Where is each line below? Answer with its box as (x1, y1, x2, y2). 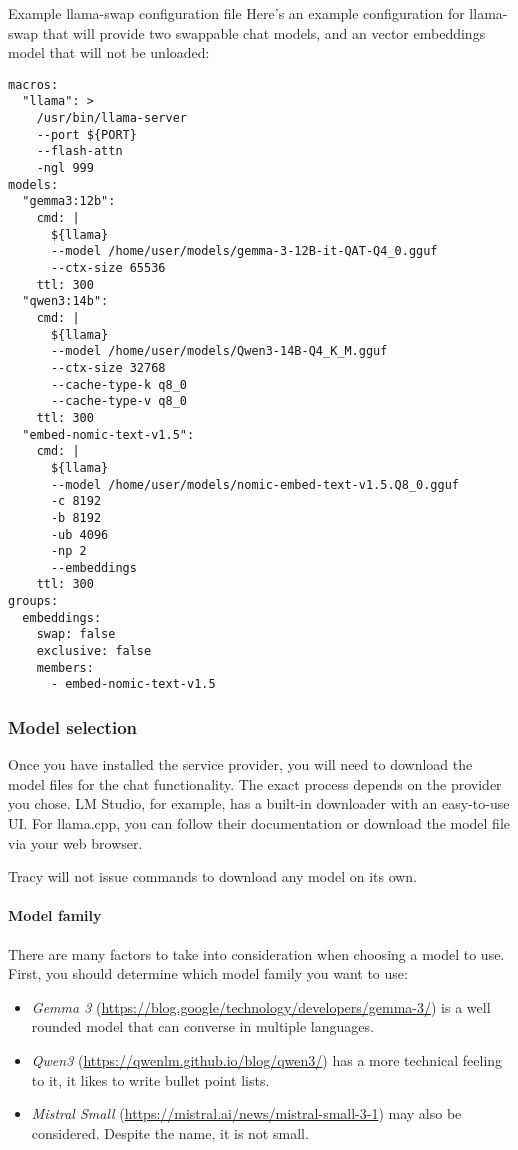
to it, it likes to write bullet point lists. (31, 1069, 270, 1090)
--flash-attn (36, 144, 123, 159)
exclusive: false (36, 644, 152, 659)
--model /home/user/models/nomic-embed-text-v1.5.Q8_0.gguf (50, 477, 460, 492)
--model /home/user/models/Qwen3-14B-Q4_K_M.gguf (50, 344, 388, 359)
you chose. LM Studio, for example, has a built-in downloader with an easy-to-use (8, 793, 510, 814)
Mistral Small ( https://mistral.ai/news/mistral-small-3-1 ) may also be (31, 1103, 462, 1124)
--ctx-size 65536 (50, 261, 166, 275)
